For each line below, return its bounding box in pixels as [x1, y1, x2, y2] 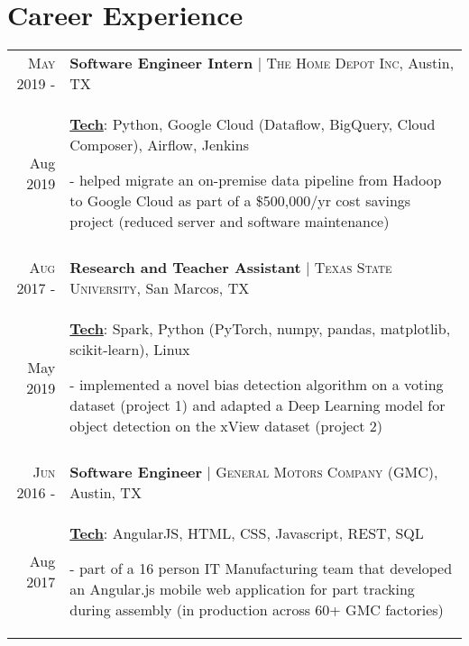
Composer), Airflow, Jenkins [69, 134, 249, 156]
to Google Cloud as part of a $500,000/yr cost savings [69, 190, 411, 212]
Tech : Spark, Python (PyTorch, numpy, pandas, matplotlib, [69, 318, 451, 340]
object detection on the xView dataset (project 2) [69, 415, 383, 437]
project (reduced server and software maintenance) [69, 211, 390, 232]
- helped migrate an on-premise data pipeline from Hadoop [69, 169, 442, 191]
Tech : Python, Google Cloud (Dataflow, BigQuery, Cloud [69, 114, 436, 135]
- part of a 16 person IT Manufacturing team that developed [69, 558, 453, 579]
